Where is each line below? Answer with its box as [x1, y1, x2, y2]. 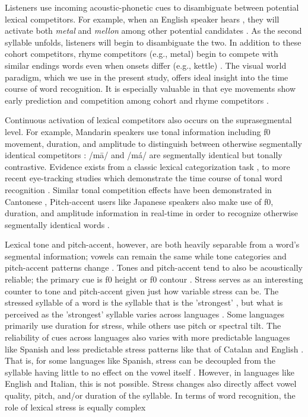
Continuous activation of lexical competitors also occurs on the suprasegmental [5, 114, 292, 126]
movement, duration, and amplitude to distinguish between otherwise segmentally [5, 137, 302, 149]
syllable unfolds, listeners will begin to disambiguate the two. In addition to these [5, 36, 301, 48]
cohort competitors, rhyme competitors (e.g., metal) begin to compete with [5, 47, 278, 60]
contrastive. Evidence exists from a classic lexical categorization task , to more [5, 160, 290, 172]
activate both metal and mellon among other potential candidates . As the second [5, 24, 302, 37]
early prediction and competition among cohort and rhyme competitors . [5, 94, 269, 106]
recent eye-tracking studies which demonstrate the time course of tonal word [5, 172, 282, 184]
